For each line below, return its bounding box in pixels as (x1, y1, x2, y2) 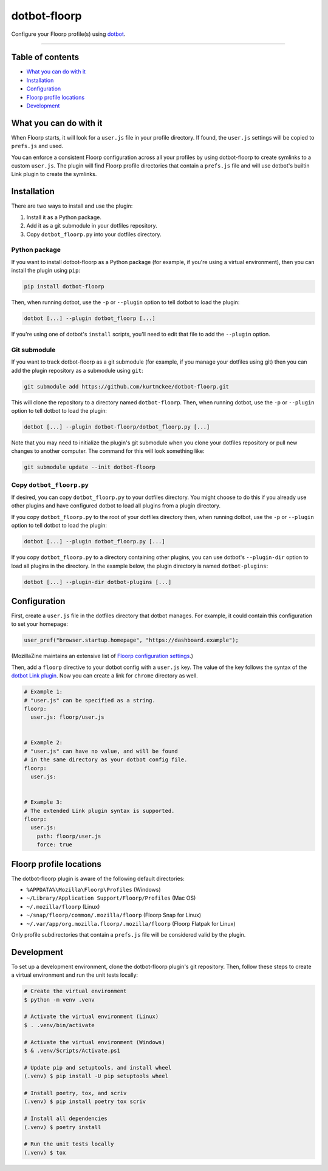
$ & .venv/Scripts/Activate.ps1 (24, 1047, 121, 1054)
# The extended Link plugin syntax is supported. (24, 807, 175, 814)
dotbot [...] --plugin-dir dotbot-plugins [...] (24, 579, 172, 585)
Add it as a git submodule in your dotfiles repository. (26, 222, 157, 229)
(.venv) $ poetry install (24, 1124, 101, 1130)
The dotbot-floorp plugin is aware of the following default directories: (11, 875, 185, 882)
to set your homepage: (11, 620, 68, 628)
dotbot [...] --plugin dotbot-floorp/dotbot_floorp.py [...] (24, 423, 210, 430)
